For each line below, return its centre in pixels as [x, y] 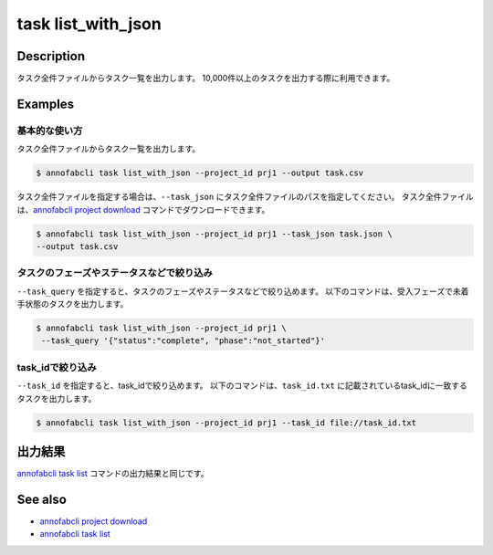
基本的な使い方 [50, 131]
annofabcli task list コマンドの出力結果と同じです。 [113, 474]
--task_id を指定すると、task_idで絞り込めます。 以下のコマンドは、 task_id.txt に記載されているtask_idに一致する [242, 386]
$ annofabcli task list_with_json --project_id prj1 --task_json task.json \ [214, 234]
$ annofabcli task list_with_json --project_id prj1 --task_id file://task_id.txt [226, 423]
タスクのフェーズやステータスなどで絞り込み [115, 273]
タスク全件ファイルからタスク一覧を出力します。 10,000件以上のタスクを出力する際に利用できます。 [206, 79]
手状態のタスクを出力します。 [73, 304]
